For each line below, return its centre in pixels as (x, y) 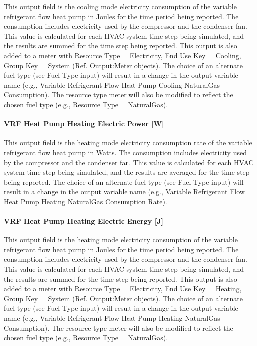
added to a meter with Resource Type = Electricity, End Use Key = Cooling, (123, 55)
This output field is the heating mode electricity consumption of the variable (121, 240)
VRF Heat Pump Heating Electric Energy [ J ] (84, 221)
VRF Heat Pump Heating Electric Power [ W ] (84, 124)
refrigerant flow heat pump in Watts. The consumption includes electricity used (125, 152)
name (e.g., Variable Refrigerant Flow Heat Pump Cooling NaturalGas (112, 84)
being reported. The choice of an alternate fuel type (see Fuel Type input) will (124, 181)
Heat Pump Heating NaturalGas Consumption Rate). (86, 201)
